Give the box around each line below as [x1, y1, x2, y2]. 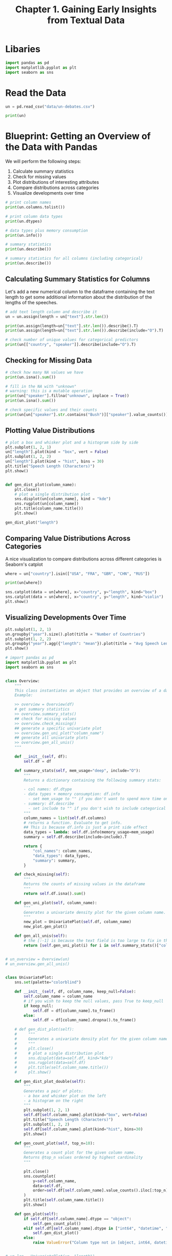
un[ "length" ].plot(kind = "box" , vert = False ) [5, 449, 109, 454]
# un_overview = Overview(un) [5, 956, 70, 961]
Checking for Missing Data [5, 356, 92, 365]
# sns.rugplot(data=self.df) [14, 1060, 86, 1065]
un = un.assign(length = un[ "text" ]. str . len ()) [5, 314, 109, 319]
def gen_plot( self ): [14, 1211, 58, 1217]
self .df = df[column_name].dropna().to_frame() [32, 1018, 137, 1023]
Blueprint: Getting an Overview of [5, 131, 151, 142]
